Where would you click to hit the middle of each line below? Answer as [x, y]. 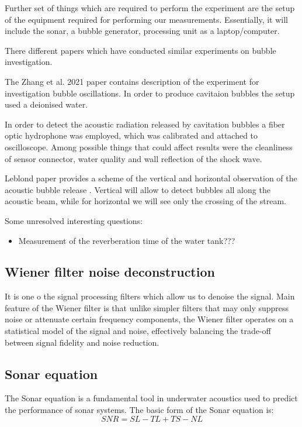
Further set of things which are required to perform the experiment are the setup [150, 8]
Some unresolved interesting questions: [74, 220]
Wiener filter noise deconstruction [110, 272]
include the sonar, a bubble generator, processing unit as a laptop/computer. [142, 31]
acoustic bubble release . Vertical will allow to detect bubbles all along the [138, 189]
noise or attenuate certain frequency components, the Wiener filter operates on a [149, 319]
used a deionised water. [46, 104]
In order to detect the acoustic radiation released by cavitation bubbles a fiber [145, 124]
